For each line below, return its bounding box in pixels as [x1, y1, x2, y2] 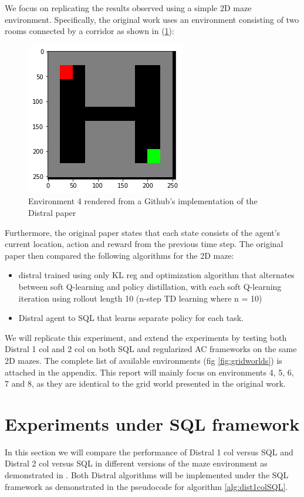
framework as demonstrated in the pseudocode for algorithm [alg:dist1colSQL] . [5, 480, 288, 492]
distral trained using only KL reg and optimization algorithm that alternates [18, 269, 295, 281]
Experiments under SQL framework [5, 411, 300, 435]
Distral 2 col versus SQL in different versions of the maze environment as [5, 457, 268, 469]
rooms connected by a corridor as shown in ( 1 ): [5, 25, 174, 37]
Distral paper [28, 206, 76, 218]
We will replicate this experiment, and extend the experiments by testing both [5, 331, 287, 343]
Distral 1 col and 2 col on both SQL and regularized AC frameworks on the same [5, 343, 297, 355]
